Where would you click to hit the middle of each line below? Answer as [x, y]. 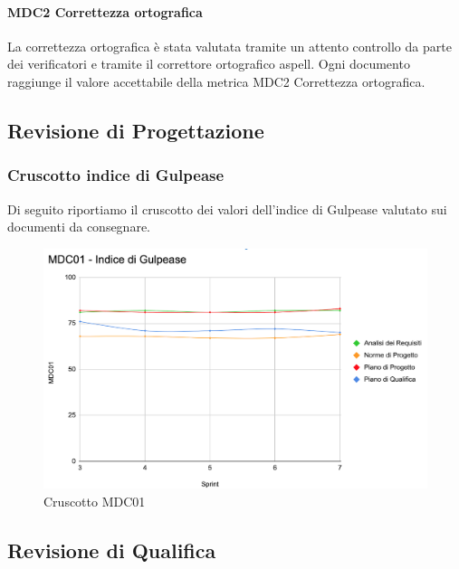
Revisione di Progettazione [136, 130]
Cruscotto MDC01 [95, 502]
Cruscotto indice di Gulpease [116, 175]
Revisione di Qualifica [112, 550]
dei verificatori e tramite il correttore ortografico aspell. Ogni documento [209, 64]
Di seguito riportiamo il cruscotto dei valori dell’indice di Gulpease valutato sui [227, 209]
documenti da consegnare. [79, 227]
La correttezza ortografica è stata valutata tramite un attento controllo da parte [229, 46]
